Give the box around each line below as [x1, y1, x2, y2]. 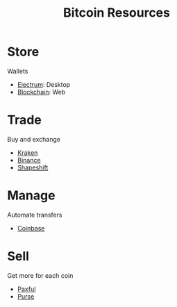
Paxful [17, 285, 36, 293]
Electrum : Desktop [17, 80, 71, 88]
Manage [7, 188, 56, 204]
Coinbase [17, 224, 45, 232]
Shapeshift [17, 163, 49, 172]
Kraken [17, 148, 38, 157]
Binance [17, 156, 41, 164]
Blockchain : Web [17, 88, 66, 96]
